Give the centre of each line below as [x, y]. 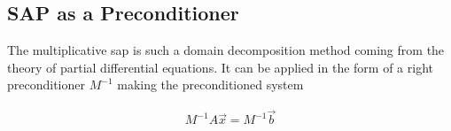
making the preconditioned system [210, 85]
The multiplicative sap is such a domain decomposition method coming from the [226, 50]
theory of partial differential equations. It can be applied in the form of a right [220, 67]
